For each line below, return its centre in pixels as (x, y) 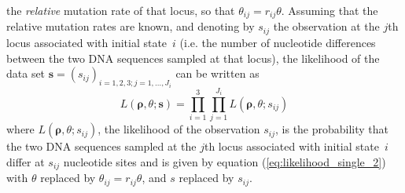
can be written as (217, 73)
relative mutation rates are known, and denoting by (131, 26)
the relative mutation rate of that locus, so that (121, 10)
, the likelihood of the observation (179, 129)
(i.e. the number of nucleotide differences (278, 42)
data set (26, 73)
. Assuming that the (330, 10)
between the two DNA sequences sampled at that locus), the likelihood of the (193, 58)
